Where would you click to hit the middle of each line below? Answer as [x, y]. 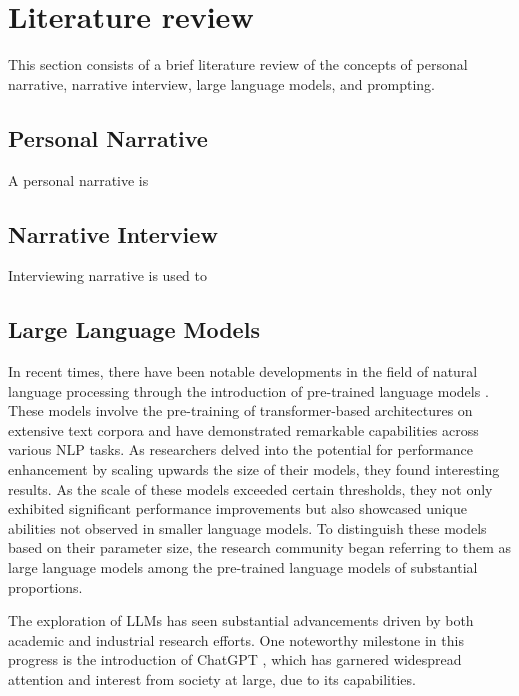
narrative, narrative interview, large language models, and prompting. [222, 83]
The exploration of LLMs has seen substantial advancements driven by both [241, 620]
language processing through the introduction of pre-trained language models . [248, 390]
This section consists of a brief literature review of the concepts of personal [238, 64]
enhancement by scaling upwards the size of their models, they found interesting [254, 469]
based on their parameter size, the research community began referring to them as [260, 547]
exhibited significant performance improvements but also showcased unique [238, 508]
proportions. [45, 586]
